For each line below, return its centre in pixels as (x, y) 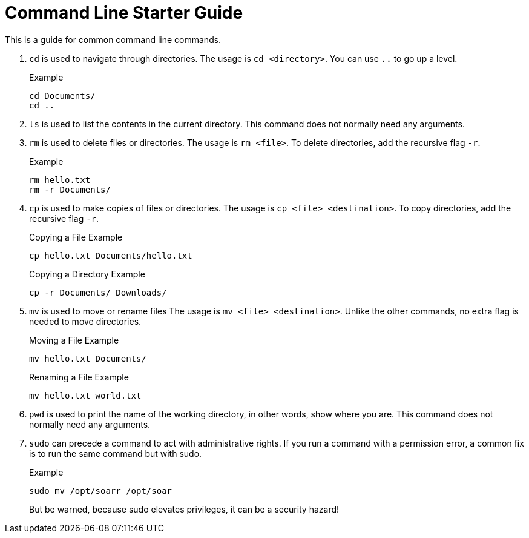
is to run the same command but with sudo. (116, 453)
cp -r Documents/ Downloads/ (98, 292)
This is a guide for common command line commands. (113, 39)
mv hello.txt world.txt (85, 395)
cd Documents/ (62, 95)
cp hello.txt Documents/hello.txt (111, 255)
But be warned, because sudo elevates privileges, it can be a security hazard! (184, 509)
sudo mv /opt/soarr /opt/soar (101, 490)
